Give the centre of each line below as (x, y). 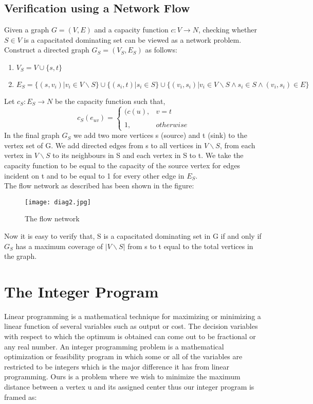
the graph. (21, 256)
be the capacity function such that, (110, 101)
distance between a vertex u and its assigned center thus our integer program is (129, 387)
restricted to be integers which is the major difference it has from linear (117, 366)
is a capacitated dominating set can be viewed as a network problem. (133, 39)
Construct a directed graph (47, 50)
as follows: (161, 50)
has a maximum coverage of (59, 246)
